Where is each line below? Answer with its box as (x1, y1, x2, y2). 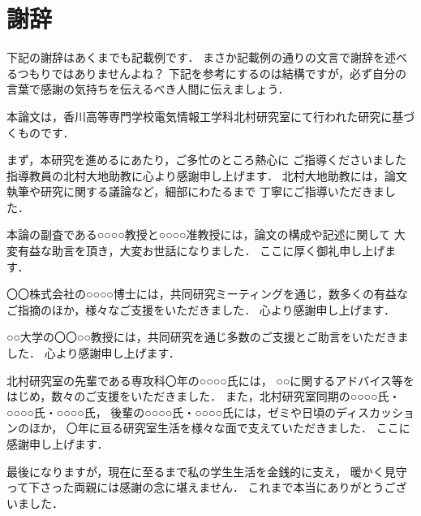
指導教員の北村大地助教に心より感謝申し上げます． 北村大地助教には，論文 (6, 167, 407, 184)
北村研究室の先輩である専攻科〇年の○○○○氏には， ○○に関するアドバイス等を (6, 371, 415, 388)
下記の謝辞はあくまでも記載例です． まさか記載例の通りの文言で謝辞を (6, 49, 385, 66)
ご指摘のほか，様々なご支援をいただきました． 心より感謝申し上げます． (6, 301, 395, 318)
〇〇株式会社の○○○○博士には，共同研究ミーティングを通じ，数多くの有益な (6, 285, 408, 302)
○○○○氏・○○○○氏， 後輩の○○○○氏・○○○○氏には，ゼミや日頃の (6, 403, 336, 420)
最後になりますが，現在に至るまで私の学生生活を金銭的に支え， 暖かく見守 (6, 462, 407, 479)
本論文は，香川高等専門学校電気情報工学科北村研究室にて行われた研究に (6, 107, 393, 124)
